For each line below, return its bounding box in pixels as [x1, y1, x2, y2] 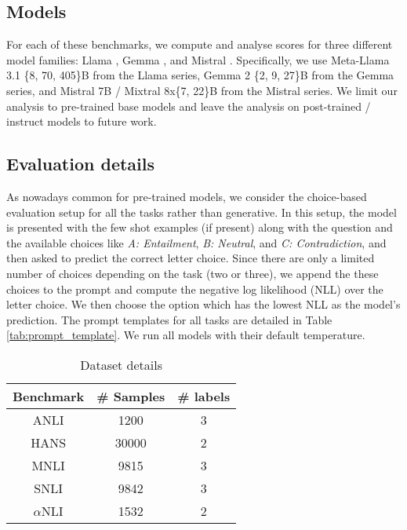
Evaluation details [6, 152, 155, 176]
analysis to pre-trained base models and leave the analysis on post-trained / [6, 97, 371, 114]
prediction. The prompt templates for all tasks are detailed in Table [6, 311, 333, 327]
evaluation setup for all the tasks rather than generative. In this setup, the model [6, 203, 397, 220]
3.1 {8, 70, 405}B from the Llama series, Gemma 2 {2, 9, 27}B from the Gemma [6, 67, 394, 83]
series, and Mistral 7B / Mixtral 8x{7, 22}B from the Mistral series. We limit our [6, 82, 398, 98]
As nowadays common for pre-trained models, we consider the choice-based [6, 188, 367, 204]
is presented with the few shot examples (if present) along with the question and [6, 219, 393, 236]
